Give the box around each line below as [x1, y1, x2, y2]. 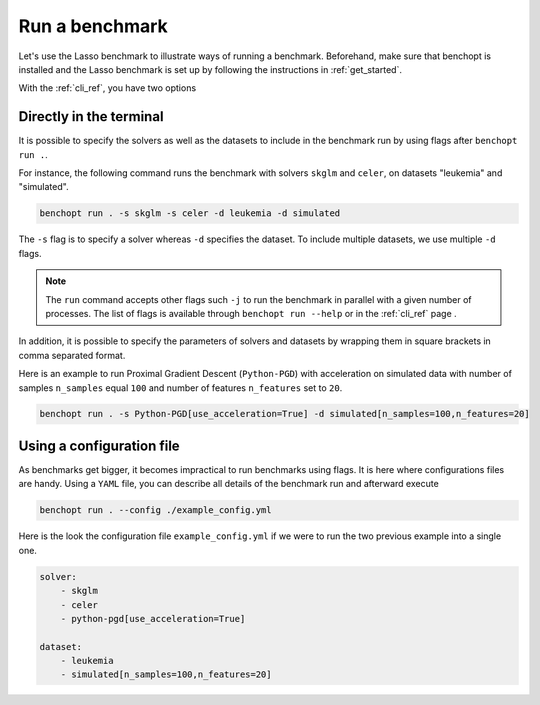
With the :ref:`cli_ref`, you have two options [18, 82, 197, 94]
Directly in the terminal [18, 108, 164, 125]
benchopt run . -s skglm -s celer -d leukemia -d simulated [39, 208, 341, 219]
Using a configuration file [18, 437, 180, 454]
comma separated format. [18, 349, 126, 361]
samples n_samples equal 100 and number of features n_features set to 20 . [18, 381, 343, 394]
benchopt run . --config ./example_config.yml [39, 505, 272, 516]
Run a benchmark [18, 15, 169, 37]
